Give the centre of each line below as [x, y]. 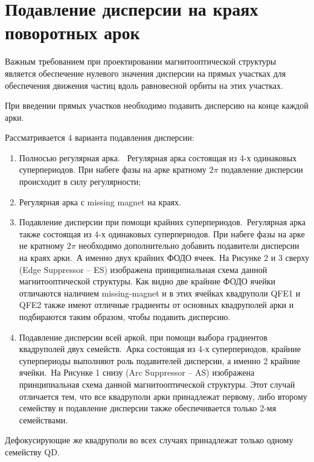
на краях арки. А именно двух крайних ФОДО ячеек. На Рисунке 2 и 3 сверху [164, 258]
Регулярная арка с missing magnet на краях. [100, 201]
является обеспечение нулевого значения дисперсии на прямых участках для [146, 73]
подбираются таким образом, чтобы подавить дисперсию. [125, 316]
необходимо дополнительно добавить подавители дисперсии [189, 245]
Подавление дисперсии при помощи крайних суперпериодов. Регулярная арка [162, 222]
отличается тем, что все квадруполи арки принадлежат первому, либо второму [163, 396]
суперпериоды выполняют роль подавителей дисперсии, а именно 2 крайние [159, 360]
